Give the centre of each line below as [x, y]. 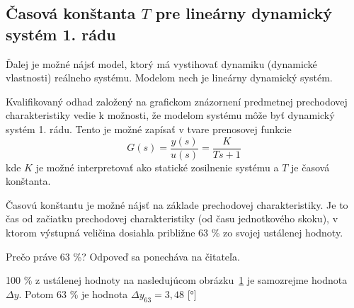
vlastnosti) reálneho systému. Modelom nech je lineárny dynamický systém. [169, 78]
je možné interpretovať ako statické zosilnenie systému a [157, 167]
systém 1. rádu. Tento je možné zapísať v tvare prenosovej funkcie [149, 129]
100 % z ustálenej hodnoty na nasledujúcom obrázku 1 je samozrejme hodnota [177, 280]
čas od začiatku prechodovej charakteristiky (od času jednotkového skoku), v [172, 218]
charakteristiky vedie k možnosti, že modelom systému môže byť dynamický [170, 115]
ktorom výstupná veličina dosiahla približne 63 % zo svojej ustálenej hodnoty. [175, 232]
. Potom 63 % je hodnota [73, 293]
